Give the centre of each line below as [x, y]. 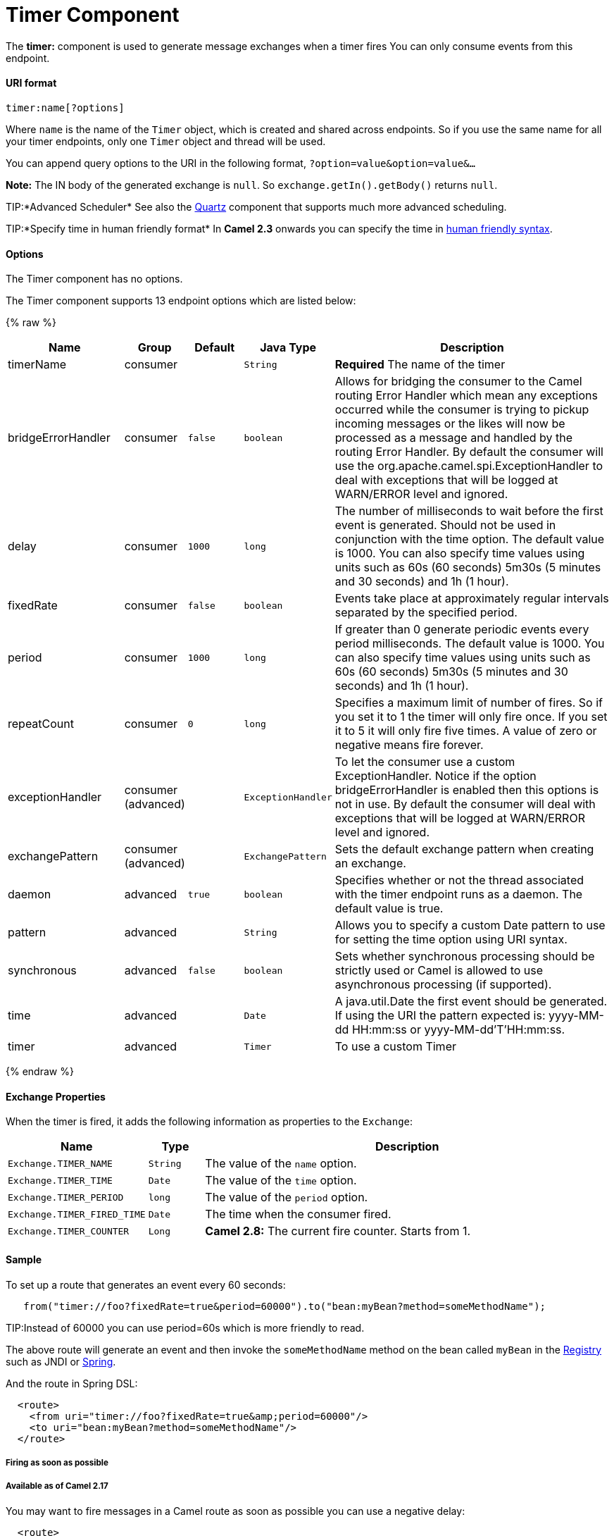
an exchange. [370, 863]
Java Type [288, 348]
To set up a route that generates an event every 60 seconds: [146, 1284]
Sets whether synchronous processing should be [465, 956]
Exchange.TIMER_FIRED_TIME [77, 1214]
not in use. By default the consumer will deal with [465, 804]
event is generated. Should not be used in [445, 525]
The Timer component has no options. [94, 279]
